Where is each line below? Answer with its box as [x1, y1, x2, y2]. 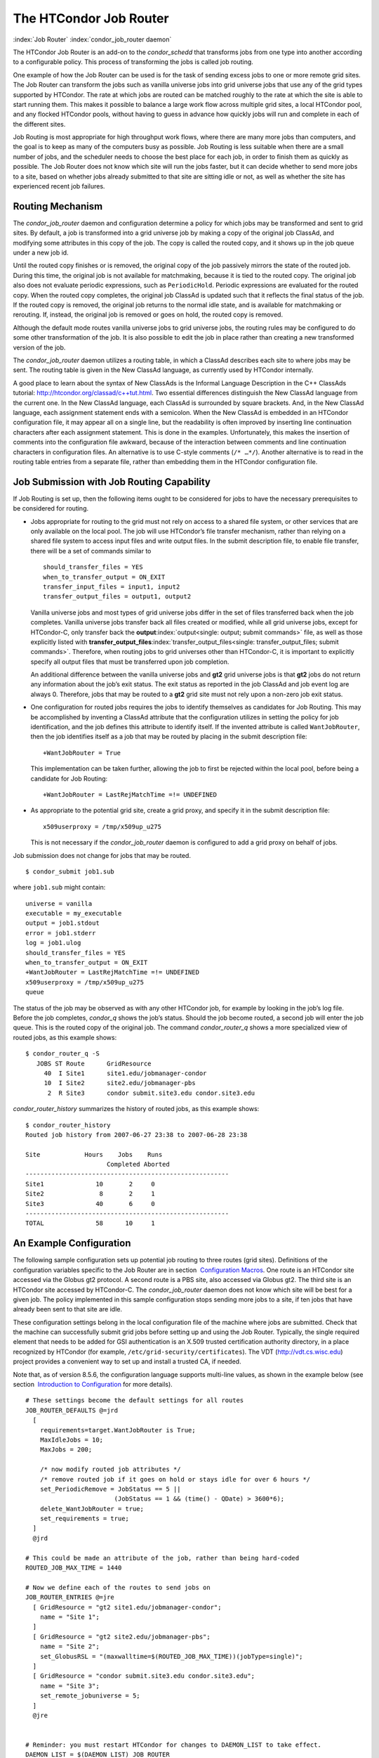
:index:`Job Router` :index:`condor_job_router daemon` [13, 35, 172, 44]
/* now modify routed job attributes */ [39, 1465, 182, 1473]
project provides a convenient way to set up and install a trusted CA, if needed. [13, 1357, 241, 1366]
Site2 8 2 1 [25, 1190, 156, 1198]
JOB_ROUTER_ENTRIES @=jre [25, 1593, 115, 1601]
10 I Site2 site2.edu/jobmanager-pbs [44, 1079, 196, 1087]
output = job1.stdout [25, 919, 100, 928]
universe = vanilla [25, 899, 93, 907]
